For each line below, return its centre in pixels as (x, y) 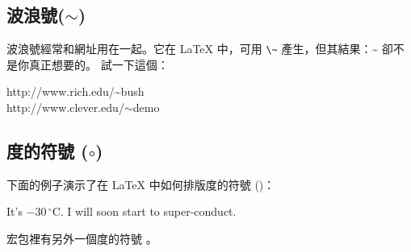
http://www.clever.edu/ (65, 107)
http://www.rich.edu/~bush (75, 91)
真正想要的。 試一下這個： (99, 64)
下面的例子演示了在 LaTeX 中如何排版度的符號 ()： (141, 184)
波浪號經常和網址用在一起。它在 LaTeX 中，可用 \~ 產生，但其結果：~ (193, 49)
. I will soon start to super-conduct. (148, 211)
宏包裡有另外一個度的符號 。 (82, 239)
